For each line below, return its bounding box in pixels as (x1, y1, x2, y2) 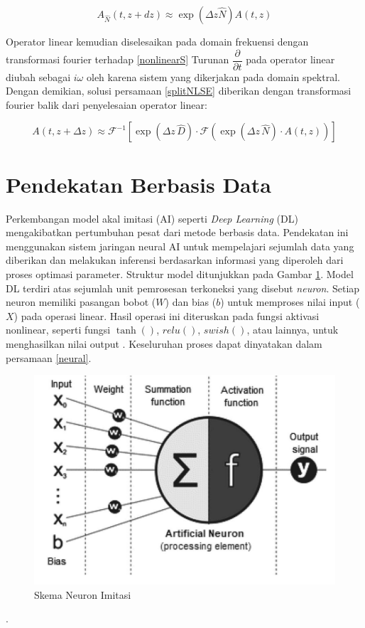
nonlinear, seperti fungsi (6, 322, 111, 337)
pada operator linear (246, 52, 335, 67)
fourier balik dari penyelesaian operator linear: (6, 97, 207, 112)
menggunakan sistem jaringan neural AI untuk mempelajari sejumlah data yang (6, 238, 354, 253)
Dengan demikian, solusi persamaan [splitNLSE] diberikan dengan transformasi (6, 83, 352, 98)
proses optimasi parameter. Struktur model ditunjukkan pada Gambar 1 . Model (6, 266, 354, 281)
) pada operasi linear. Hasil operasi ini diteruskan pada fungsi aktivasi (13, 308, 320, 323)
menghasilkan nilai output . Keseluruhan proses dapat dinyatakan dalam (6, 336, 322, 351)
